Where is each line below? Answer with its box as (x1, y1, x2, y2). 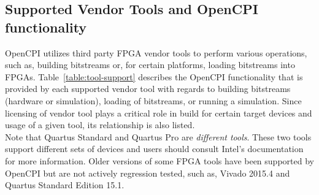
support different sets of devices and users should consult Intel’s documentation (5, 142, 304, 155)
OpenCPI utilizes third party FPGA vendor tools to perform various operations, (5, 46, 307, 59)
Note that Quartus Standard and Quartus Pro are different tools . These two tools (5, 130, 312, 143)
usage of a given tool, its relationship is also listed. (5, 118, 195, 131)
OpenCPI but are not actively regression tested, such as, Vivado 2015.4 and (5, 166, 290, 179)
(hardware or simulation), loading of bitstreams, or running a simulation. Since (5, 94, 302, 107)
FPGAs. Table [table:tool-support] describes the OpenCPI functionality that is (5, 70, 303, 83)
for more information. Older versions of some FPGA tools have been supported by (5, 154, 314, 167)
